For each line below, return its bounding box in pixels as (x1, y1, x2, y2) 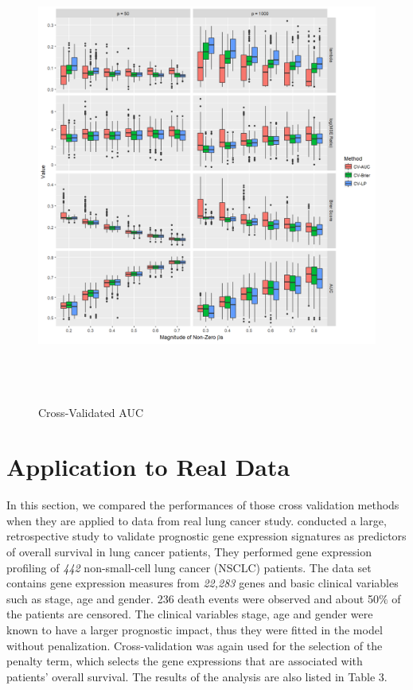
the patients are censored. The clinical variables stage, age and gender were (6, 606, 373, 622)
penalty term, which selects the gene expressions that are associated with (6, 653, 363, 669)
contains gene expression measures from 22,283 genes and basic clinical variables (6, 575, 399, 591)
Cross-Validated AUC (38, 403, 144, 420)
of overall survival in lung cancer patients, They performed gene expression (6, 544, 372, 560)
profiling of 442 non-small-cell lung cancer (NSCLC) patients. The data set (6, 559, 372, 575)
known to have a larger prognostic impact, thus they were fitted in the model (6, 621, 383, 637)
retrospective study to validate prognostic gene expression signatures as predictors (6, 528, 407, 544)
